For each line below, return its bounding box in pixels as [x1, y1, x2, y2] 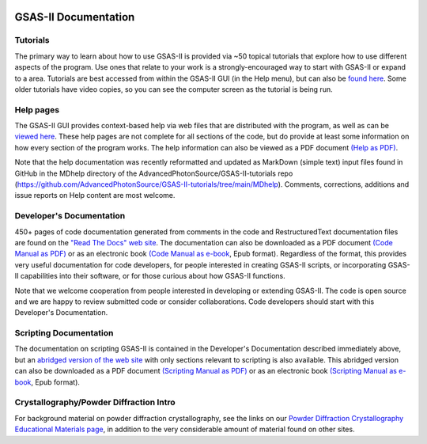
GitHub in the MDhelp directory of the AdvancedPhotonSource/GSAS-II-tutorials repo [14, 169, 293, 178]
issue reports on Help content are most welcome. [14, 191, 176, 200]
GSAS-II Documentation [14, 10, 135, 24]
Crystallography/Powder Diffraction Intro [14, 397, 176, 408]
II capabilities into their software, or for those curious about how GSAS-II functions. [14, 271, 286, 281]
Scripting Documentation [14, 328, 114, 339]
